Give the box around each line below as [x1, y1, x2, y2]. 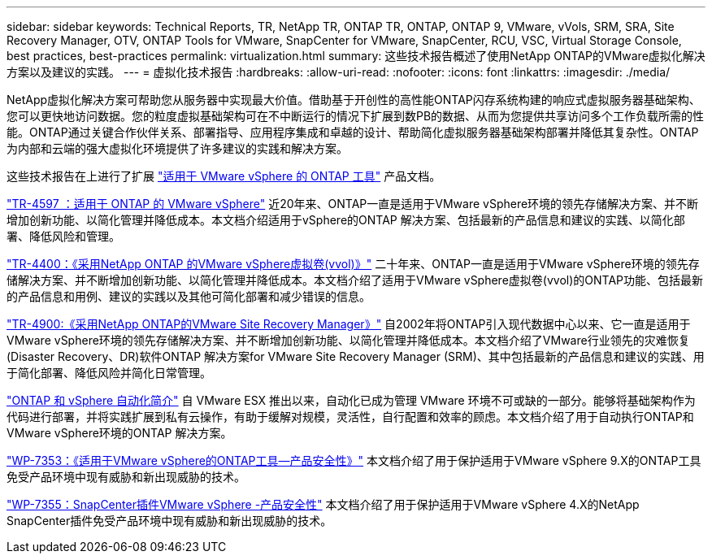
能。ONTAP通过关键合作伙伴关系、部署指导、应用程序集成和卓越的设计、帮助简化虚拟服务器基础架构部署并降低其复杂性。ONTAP [7, 125, 699, 139]
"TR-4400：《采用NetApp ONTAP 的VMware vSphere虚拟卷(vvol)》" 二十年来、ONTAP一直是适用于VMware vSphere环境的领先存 [7, 257, 700, 271]
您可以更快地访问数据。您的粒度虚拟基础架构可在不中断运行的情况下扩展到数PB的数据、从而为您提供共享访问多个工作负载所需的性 [7, 109, 705, 123]
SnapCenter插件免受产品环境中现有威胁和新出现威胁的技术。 [7, 514, 332, 527]
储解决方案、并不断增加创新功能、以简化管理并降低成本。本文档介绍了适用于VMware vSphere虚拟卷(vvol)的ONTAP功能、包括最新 [7, 273, 703, 287]
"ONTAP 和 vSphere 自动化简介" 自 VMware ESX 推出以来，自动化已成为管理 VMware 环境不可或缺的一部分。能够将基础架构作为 [7, 393, 696, 407]
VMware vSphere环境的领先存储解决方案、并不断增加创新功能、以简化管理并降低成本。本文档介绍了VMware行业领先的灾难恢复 [7, 333, 690, 347]
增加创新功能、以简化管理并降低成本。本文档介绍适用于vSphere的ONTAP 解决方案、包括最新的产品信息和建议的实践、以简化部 [7, 213, 685, 227]
